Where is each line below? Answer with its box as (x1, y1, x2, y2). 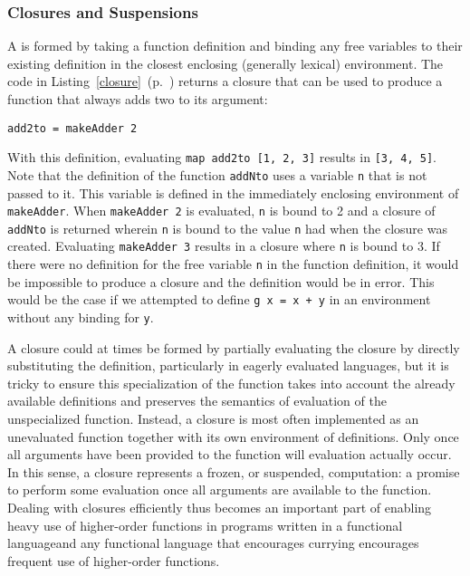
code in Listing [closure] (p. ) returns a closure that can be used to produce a (7, 72, 443, 91)
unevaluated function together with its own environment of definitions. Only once (7, 427, 459, 446)
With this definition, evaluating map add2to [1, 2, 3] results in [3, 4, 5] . (7, 148, 436, 167)
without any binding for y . (7, 308, 154, 327)
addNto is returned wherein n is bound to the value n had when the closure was (7, 218, 447, 237)
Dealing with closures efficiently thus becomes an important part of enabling (7, 498, 432, 517)
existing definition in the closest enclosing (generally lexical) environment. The (7, 53, 444, 72)
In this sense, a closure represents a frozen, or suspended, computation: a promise (7, 462, 460, 481)
